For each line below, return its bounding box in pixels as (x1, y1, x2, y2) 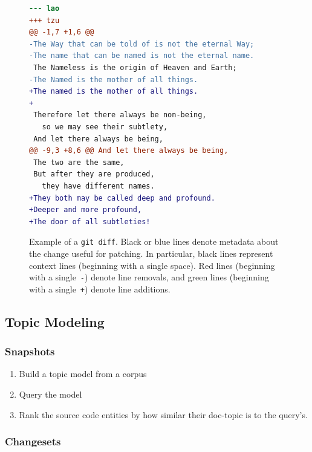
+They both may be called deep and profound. (29, 193, 215, 202)
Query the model (19, 388, 82, 401)
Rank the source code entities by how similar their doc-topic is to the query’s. (19, 408, 308, 421)
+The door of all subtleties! (29, 217, 151, 226)
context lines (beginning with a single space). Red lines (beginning (29, 259, 275, 271)
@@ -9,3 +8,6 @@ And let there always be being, (29, 146, 229, 155)
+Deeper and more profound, (29, 205, 142, 215)
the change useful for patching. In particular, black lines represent (29, 247, 273, 259)
